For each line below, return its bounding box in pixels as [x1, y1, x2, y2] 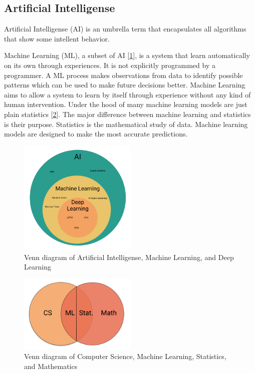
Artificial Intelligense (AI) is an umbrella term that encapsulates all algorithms [4, 23, 246, 34]
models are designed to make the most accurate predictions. [4, 128, 188, 139]
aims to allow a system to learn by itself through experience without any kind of [4, 89, 251, 99]
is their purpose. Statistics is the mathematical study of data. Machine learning [4, 118, 248, 129]
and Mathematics [24, 360, 78, 371]
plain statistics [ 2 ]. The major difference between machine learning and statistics [4, 108, 251, 119]
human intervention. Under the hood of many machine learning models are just [4, 99, 247, 109]
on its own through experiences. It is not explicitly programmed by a [4, 59, 215, 70]
